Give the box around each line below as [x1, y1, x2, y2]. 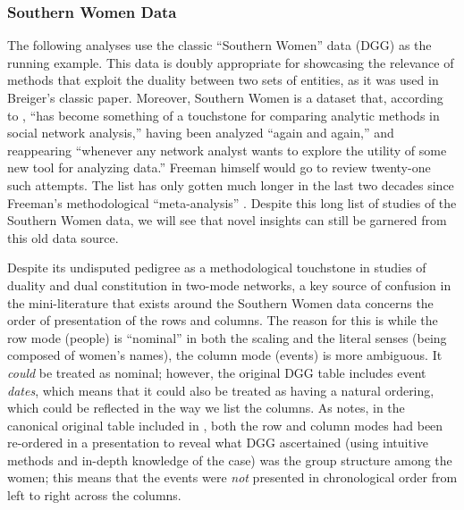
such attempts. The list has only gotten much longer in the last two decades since [7, 175, 454, 194]
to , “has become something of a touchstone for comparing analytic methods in [7, 105, 440, 124]
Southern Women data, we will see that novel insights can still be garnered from [7, 211, 447, 230]
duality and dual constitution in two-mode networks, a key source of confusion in [7, 275, 451, 294]
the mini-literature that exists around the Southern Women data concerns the [7, 293, 434, 312]
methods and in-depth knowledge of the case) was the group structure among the [7, 450, 452, 469]
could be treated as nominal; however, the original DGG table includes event [7, 363, 426, 381]
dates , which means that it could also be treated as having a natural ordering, [7, 380, 434, 399]
